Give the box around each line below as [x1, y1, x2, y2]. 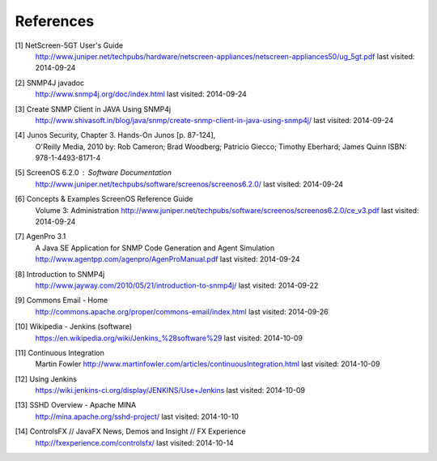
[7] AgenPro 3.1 [15, 232, 66, 241]
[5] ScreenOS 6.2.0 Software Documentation [15, 168, 172, 177]
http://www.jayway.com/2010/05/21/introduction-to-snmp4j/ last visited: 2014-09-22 [35, 280, 319, 290]
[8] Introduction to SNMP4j [15, 269, 105, 279]
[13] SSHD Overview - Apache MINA [15, 400, 137, 410]
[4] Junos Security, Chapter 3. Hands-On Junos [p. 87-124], [15, 130, 216, 140]
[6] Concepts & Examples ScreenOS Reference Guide [15, 194, 193, 204]
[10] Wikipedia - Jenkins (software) [15, 322, 133, 331]
